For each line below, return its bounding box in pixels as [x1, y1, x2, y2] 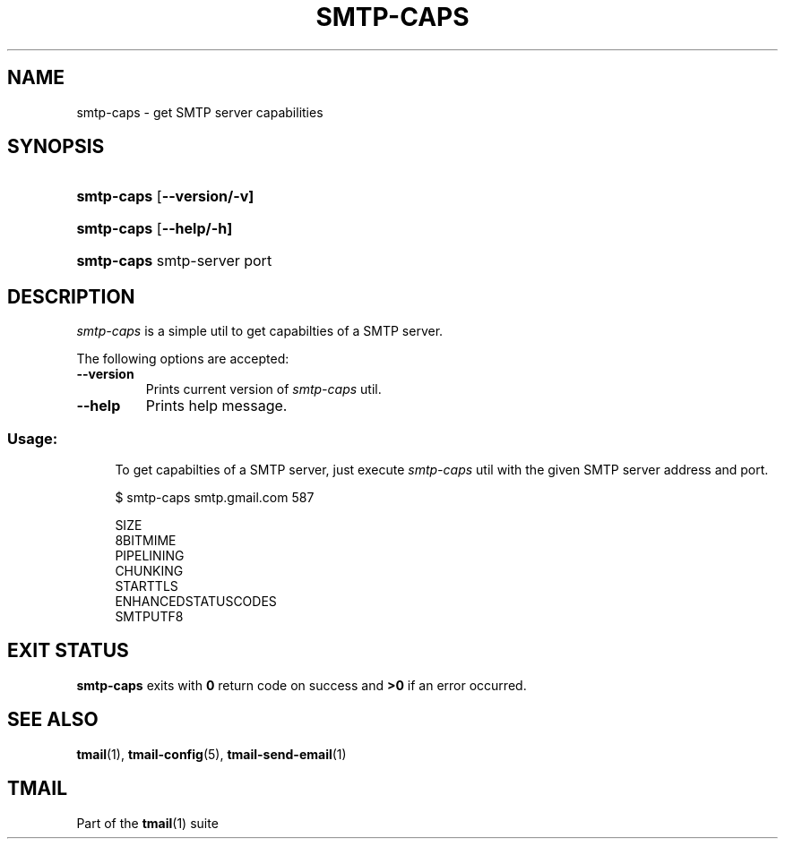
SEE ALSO [7, 708, 99, 731]
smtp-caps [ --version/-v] [76, 187, 254, 206]
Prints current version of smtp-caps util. [145, 381, 382, 397]
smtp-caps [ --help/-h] [76, 219, 233, 238]
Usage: [7, 429, 58, 448]
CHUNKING [115, 563, 184, 579]
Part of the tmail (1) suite [76, 815, 219, 831]
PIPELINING [115, 548, 185, 564]
